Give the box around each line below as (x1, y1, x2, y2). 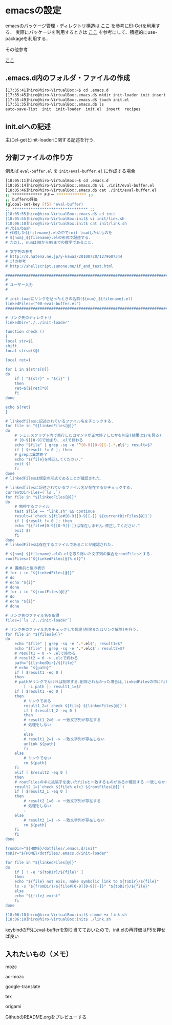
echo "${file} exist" (14, 893, 60, 898)
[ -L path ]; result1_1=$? (24, 684, 81, 690)
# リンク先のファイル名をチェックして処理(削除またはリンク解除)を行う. (5, 627, 139, 632)
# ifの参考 (5, 258, 27, 264)
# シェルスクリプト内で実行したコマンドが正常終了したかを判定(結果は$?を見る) (14, 433, 162, 438)
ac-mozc (5, 974, 25, 980)
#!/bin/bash (5, 226, 31, 231)
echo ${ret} (5, 405, 31, 410)
